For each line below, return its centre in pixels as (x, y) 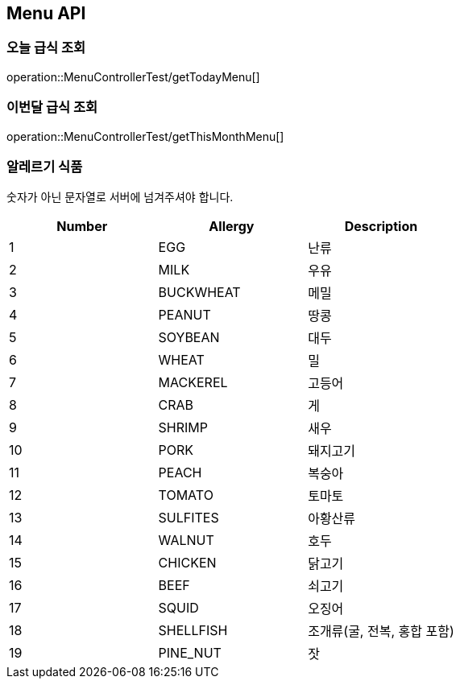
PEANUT (184, 315)
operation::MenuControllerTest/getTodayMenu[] (133, 76)
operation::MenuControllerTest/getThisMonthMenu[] (145, 136)
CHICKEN (187, 563)
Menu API (46, 13)
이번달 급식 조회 (52, 107)
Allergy (232, 227)
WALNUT (186, 541)
